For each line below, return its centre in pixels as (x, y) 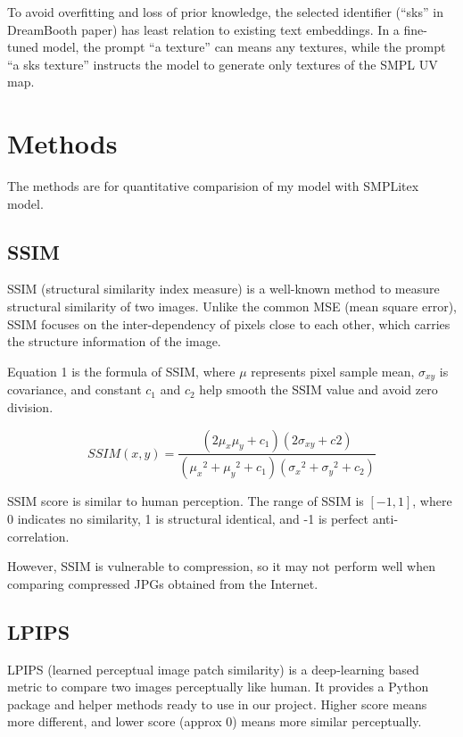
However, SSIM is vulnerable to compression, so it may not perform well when (221, 566)
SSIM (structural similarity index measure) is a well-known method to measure (223, 289)
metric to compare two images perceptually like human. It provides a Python (218, 687)
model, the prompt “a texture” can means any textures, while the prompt (244, 47)
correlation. (38, 536)
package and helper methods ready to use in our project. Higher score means (217, 704)
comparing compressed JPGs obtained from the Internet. (163, 583)
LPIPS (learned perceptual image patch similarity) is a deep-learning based (213, 669)
